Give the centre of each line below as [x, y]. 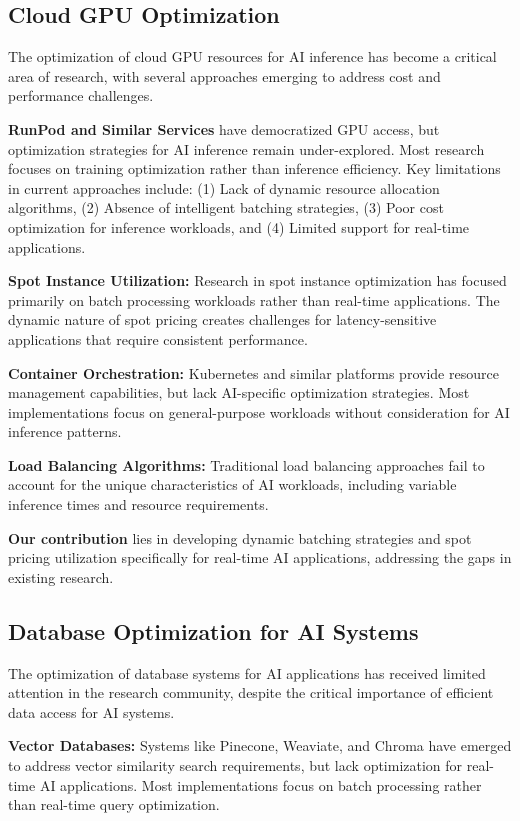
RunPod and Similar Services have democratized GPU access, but [224, 128]
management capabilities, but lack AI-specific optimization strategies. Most [239, 392]
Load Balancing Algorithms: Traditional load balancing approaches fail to [246, 464]
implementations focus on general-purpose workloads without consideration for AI [259, 411]
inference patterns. [65, 431]
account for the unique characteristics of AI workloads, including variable [232, 484]
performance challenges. [81, 95]
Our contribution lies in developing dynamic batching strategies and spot [240, 537]
